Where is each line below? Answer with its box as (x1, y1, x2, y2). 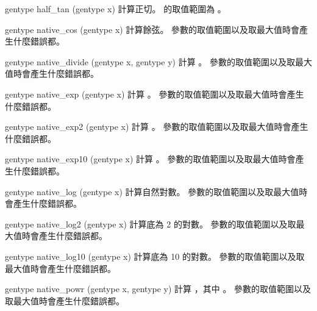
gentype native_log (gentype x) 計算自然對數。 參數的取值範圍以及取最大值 (5, 185, 299, 198)
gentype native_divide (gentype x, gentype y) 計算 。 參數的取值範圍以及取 (5, 55, 295, 68)
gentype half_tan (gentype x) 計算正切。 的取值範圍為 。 (5, 2, 226, 15)
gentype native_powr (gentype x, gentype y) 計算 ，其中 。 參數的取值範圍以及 (5, 282, 312, 295)
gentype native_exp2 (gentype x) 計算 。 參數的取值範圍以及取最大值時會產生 (5, 120, 308, 133)
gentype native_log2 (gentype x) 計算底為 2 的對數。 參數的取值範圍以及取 (5, 217, 296, 230)
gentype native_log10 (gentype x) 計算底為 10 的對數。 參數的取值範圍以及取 (5, 249, 305, 262)
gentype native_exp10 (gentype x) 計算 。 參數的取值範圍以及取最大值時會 (5, 152, 296, 165)
